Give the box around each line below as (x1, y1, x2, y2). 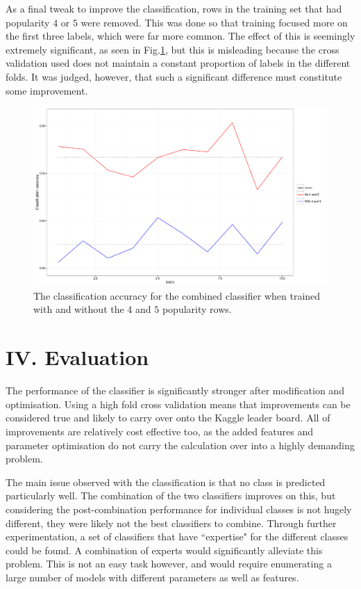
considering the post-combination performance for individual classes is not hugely (6, 501, 352, 516)
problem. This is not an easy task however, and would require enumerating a (6, 556, 332, 571)
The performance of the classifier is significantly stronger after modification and (6, 383, 344, 398)
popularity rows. (162, 302, 232, 316)
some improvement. (6, 83, 88, 97)
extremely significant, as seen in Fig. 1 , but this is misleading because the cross (6, 42, 339, 56)
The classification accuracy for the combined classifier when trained (33, 288, 321, 302)
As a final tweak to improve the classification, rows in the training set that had (6, 1, 342, 15)
